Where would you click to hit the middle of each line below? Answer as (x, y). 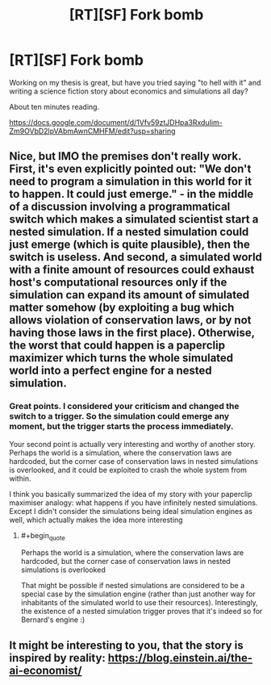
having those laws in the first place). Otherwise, (132, 333)
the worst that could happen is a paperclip (117, 346)
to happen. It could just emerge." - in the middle (131, 194)
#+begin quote (43, 536)
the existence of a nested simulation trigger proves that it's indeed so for (142, 612)
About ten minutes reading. (54, 107)
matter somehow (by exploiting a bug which (122, 308)
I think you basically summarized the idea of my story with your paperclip (131, 494)
